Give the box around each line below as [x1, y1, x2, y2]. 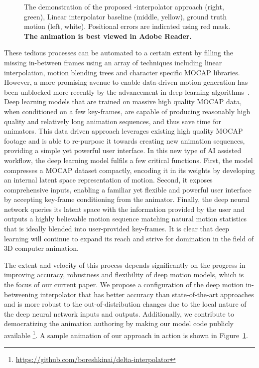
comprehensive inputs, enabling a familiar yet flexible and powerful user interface [4, 184, 252, 194]
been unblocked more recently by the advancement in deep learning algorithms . [4, 86, 250, 97]
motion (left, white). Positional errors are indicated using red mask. [24, 21, 231, 31]
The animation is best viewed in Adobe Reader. [24, 30, 192, 41]
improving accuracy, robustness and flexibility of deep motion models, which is [4, 269, 244, 280]
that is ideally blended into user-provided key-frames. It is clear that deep [4, 223, 229, 234]
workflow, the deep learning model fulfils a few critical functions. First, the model [4, 155, 253, 165]
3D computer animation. [4, 243, 79, 253]
